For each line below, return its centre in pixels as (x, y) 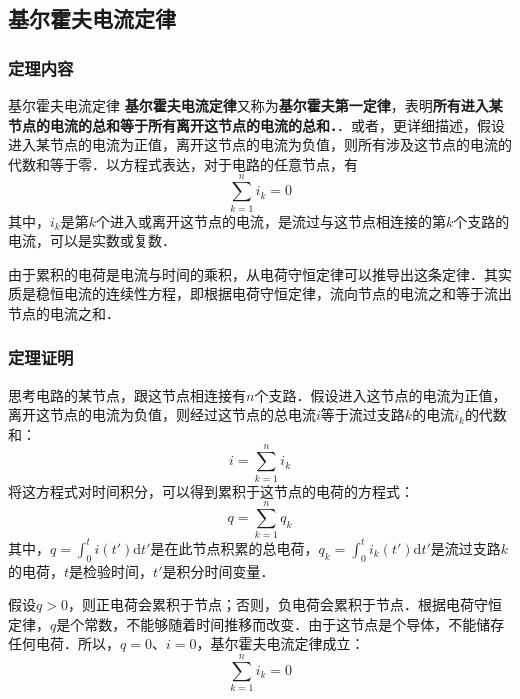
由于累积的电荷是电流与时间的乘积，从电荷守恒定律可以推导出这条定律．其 (253, 273)
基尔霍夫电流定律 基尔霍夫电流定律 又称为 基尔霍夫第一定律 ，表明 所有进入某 (255, 105)
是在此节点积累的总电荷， (234, 547)
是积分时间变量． (218, 570)
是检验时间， (111, 570)
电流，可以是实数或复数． (92, 240)
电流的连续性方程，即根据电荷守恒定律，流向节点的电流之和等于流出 (287, 293)
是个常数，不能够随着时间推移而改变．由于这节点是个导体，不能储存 (280, 623)
